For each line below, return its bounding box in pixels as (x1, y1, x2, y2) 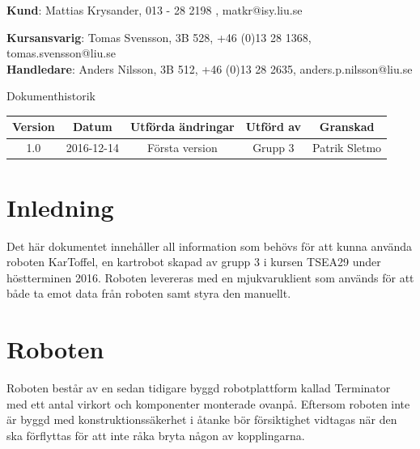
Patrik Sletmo (312, 139, 382, 156)
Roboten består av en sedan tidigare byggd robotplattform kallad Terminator (6, 379, 391, 396)
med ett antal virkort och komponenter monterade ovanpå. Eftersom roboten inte (6, 395, 410, 412)
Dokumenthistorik (6, 87, 95, 104)
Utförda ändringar (129, 118, 235, 135)
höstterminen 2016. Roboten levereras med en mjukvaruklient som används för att (6, 269, 414, 286)
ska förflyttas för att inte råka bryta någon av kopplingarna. (6, 426, 305, 443)
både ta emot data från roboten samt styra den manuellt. (6, 285, 291, 302)
